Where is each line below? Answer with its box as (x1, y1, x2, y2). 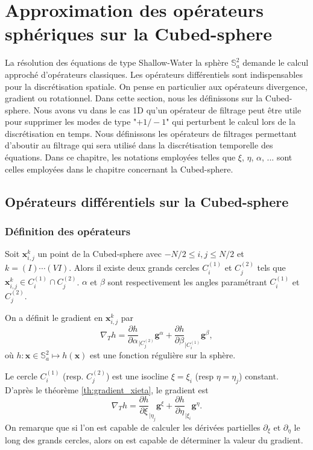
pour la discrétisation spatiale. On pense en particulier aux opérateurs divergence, (5, 80, 308, 92)
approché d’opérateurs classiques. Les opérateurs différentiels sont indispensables (5, 68, 303, 80)
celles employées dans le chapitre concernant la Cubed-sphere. (5, 162, 233, 175)
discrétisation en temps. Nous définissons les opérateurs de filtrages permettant (5, 127, 297, 139)
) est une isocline (106, 369, 169, 382)
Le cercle (5, 369, 37, 382)
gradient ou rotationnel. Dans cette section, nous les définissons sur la (5, 92, 263, 104)
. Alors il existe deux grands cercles (69, 261, 200, 274)
